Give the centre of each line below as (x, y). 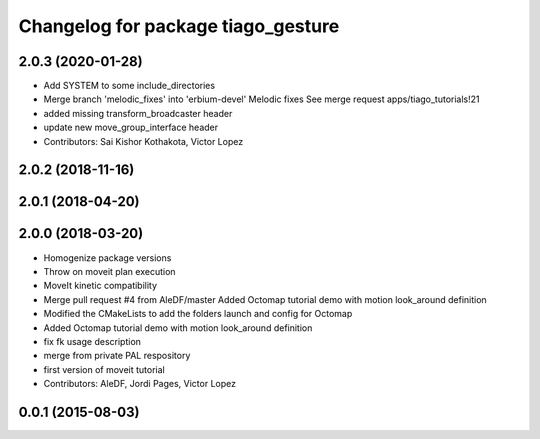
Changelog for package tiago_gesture (179, 26)
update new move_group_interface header (131, 127)
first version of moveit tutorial (104, 369)
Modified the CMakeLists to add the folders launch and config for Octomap (198, 314)
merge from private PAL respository (117, 356)
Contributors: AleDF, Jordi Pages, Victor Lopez (140, 384)
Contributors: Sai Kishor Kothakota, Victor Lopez (143, 141)
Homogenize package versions (107, 257)
